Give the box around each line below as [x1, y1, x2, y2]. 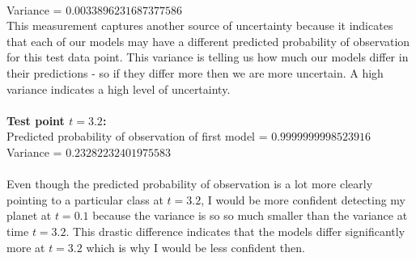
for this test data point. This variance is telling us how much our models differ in [6, 48, 409, 65]
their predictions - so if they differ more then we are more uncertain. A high [6, 64, 384, 81]
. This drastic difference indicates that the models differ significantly [66, 222, 405, 239]
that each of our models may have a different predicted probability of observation [6, 32, 410, 49]
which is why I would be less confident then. [86, 238, 305, 255]
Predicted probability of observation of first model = [6, 128, 268, 145]
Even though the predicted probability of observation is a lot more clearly [6, 175, 373, 192]
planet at [6, 207, 52, 224]
